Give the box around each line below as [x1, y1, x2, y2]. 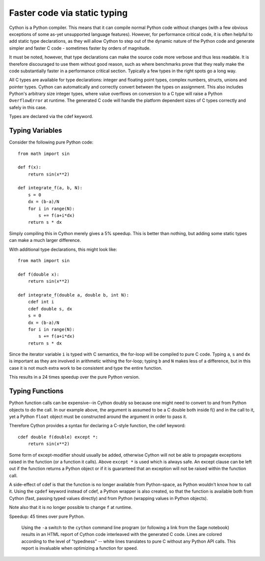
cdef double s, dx [27, 306, 73, 312]
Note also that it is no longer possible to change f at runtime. [9, 504, 132, 510]
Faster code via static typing [9, 7, 128, 18]
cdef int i [27, 299, 54, 305]
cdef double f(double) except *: [18, 434, 98, 440]
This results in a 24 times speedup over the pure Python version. [9, 374, 140, 380]
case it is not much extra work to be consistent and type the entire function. [9, 365, 162, 371]
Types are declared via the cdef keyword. [9, 114, 93, 119]
